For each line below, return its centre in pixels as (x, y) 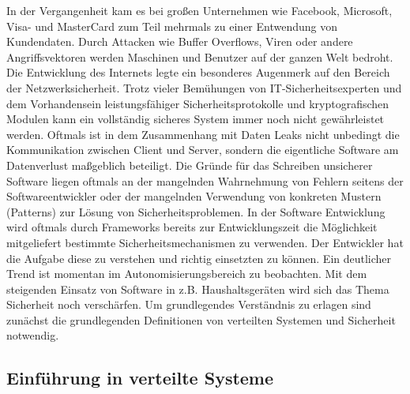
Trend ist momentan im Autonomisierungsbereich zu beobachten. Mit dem (187, 274)
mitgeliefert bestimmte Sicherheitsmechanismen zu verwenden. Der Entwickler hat (205, 242)
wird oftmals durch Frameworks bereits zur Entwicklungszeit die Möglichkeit (192, 227)
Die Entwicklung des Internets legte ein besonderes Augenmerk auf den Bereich (198, 72)
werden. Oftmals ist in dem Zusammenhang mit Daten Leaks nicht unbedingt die (203, 134)
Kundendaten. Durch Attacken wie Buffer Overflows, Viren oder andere (180, 41)
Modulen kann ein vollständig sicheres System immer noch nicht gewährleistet (196, 119)
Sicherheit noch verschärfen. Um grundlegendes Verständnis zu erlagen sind (189, 304)
